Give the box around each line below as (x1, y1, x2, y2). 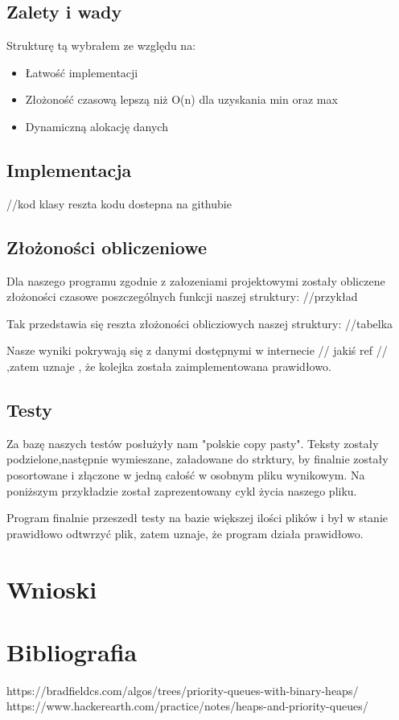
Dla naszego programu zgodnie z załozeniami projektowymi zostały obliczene (6, 272, 385, 289)
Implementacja (6, 157, 132, 182)
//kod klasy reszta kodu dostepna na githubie (6, 195, 232, 212)
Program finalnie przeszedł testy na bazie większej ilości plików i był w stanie (6, 509, 388, 526)
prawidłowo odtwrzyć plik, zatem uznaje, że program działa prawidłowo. (6, 525, 364, 541)
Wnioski (6, 572, 97, 605)
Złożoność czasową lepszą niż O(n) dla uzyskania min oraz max (25, 91, 338, 108)
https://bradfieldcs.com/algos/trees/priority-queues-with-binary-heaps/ (6, 681, 359, 698)
